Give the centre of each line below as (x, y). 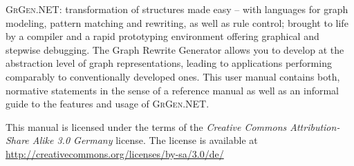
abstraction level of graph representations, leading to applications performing (169, 63)
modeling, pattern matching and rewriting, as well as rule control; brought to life (177, 22)
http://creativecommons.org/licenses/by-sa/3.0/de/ (115, 153)
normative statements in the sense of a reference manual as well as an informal (172, 90)
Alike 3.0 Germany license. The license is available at (145, 140)
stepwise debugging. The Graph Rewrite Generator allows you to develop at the (175, 49)
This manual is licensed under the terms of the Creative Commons (146, 126)
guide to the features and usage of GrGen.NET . (108, 104)
